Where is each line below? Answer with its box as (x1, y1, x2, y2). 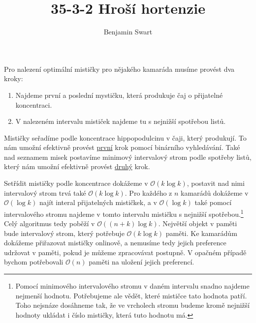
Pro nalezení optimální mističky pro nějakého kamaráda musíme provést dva (4, 63, 235, 74)
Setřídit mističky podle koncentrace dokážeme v (4, 178, 148, 188)
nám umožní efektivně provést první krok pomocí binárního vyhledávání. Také (4, 142, 240, 152)
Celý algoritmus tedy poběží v (4, 218, 95, 229)
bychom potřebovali (4, 257, 64, 267)
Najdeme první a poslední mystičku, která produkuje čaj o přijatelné (15, 89, 223, 100)
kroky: (4, 73, 23, 84)
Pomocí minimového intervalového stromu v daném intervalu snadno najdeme (15, 281, 250, 291)
